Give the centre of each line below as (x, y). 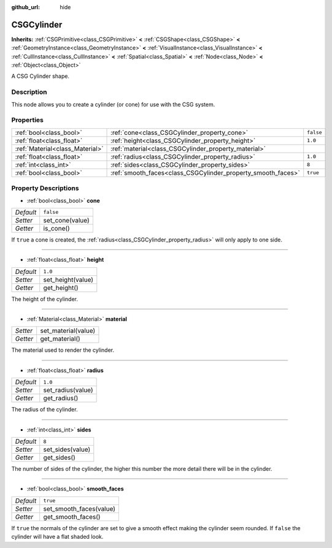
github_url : (25, 7)
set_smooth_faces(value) (79, 509)
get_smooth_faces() (72, 517)
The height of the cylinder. (44, 299)
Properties (28, 120)
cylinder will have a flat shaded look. (57, 537)
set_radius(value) (68, 390)
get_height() (61, 287)
